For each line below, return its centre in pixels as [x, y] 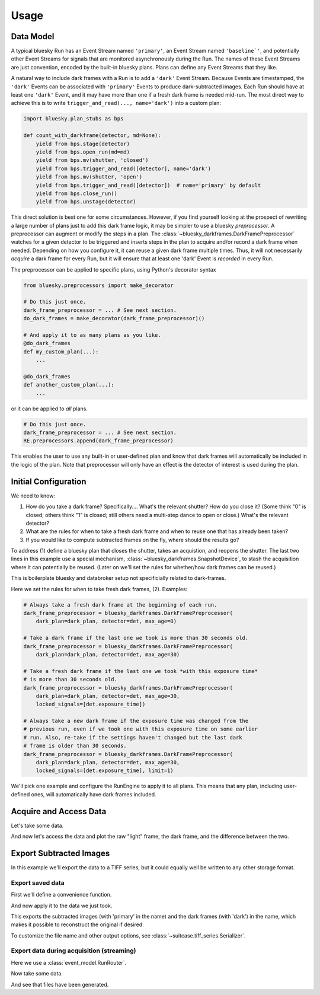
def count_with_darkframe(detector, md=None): [92, 135]
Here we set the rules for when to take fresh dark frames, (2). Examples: [99, 589]
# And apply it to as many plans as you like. [92, 335]
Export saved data [38, 882]
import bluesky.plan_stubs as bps [73, 119]
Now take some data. [37, 974]
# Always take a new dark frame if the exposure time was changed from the [136, 721]
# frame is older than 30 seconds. [75, 746]
